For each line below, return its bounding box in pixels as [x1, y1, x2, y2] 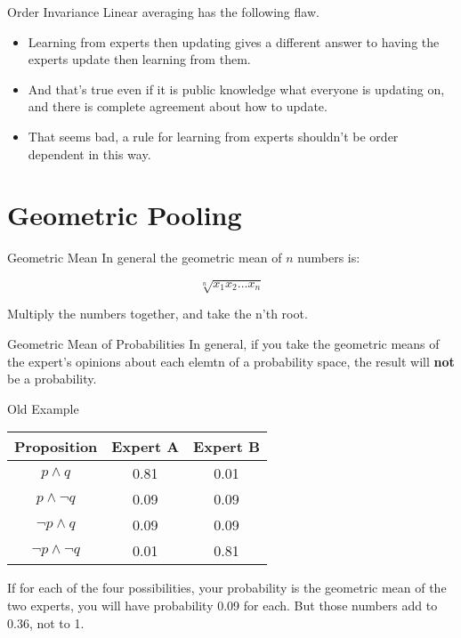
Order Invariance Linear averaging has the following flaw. [7, 3, 319, 20]
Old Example [7, 399, 79, 417]
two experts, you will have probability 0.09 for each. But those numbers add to [7, 595, 438, 614]
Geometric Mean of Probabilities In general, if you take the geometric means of [7, 335, 440, 353]
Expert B [193, 436, 261, 457]
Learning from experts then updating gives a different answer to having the [28, 32, 440, 51]
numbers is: [297, 248, 360, 267]
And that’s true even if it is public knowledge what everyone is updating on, [28, 79, 445, 98]
